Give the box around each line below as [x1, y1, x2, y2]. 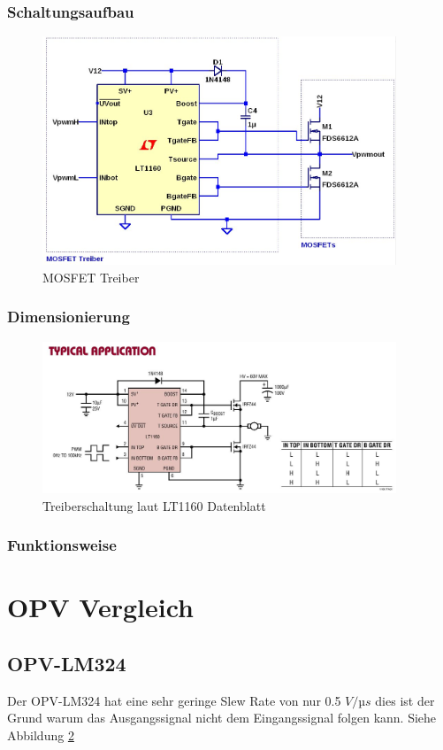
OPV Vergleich [7, 589, 194, 625]
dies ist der [375, 691, 435, 709]
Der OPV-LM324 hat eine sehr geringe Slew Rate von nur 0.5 [7, 691, 341, 709]
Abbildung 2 [7, 725, 74, 744]
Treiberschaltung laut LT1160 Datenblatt [42, 496, 266, 514]
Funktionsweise [7, 534, 117, 556]
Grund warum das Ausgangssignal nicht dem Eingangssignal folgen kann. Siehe [7, 708, 437, 727]
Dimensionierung [7, 305, 130, 328]
